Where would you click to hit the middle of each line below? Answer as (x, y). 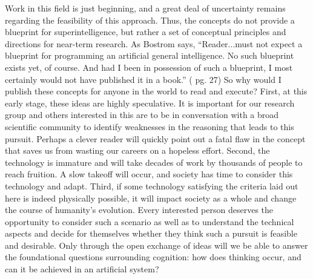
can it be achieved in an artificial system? (82, 269)
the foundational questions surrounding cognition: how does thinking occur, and (153, 257)
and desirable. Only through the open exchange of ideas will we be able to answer (156, 245)
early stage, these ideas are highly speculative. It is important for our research (150, 103)
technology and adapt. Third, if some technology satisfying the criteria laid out (152, 185)
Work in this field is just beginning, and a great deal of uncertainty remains (145, 8)
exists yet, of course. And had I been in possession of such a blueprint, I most (149, 67)
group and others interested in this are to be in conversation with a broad (142, 115)
